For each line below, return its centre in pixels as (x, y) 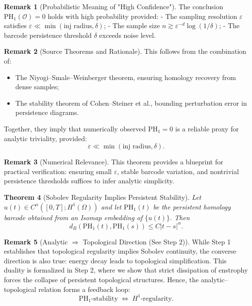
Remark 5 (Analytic (36, 241)
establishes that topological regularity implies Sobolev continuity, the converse (120, 251)
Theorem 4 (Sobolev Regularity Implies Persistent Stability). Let (103, 197)
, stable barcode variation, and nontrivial (178, 171)
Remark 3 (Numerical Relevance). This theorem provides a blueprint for (114, 162)
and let (111, 206)
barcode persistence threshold (48, 35)
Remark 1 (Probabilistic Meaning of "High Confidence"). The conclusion (114, 6)
